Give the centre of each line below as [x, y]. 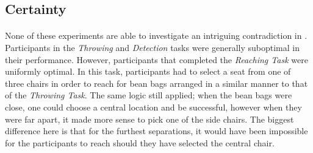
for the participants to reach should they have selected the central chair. [140, 142]
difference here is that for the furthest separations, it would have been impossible [156, 131]
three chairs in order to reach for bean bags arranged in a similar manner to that [156, 83]
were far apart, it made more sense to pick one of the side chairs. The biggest [149, 119]
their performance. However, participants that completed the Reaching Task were [156, 59]
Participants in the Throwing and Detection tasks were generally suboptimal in [152, 47]
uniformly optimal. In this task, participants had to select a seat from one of [148, 71]
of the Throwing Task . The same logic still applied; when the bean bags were [149, 95]
